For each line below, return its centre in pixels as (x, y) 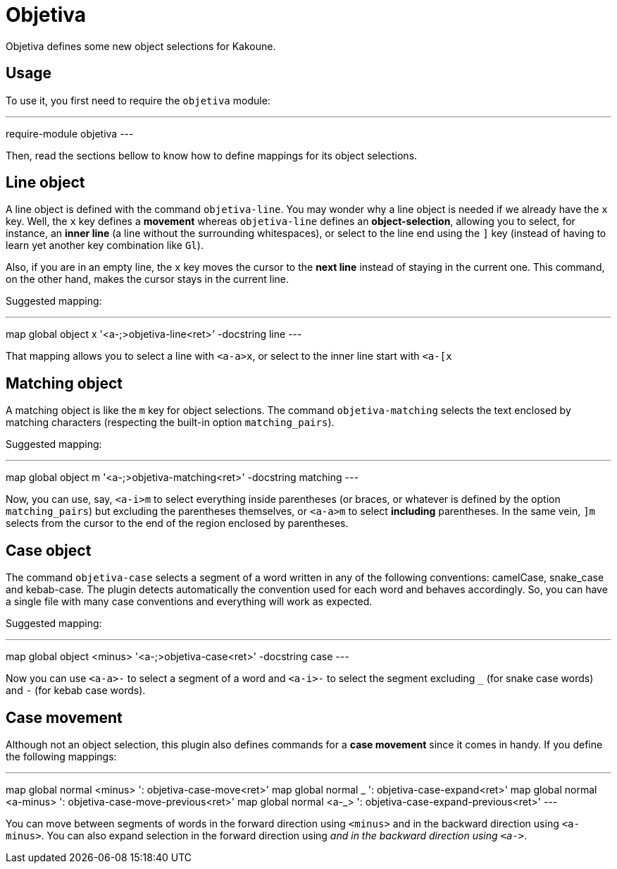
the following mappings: (61, 756)
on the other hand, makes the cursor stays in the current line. (148, 279)
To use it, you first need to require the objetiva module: (138, 100)
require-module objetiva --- (70, 133)
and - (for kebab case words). (76, 691)
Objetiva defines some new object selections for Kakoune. (141, 46)
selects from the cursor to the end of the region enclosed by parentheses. (177, 523)
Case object (49, 550)
